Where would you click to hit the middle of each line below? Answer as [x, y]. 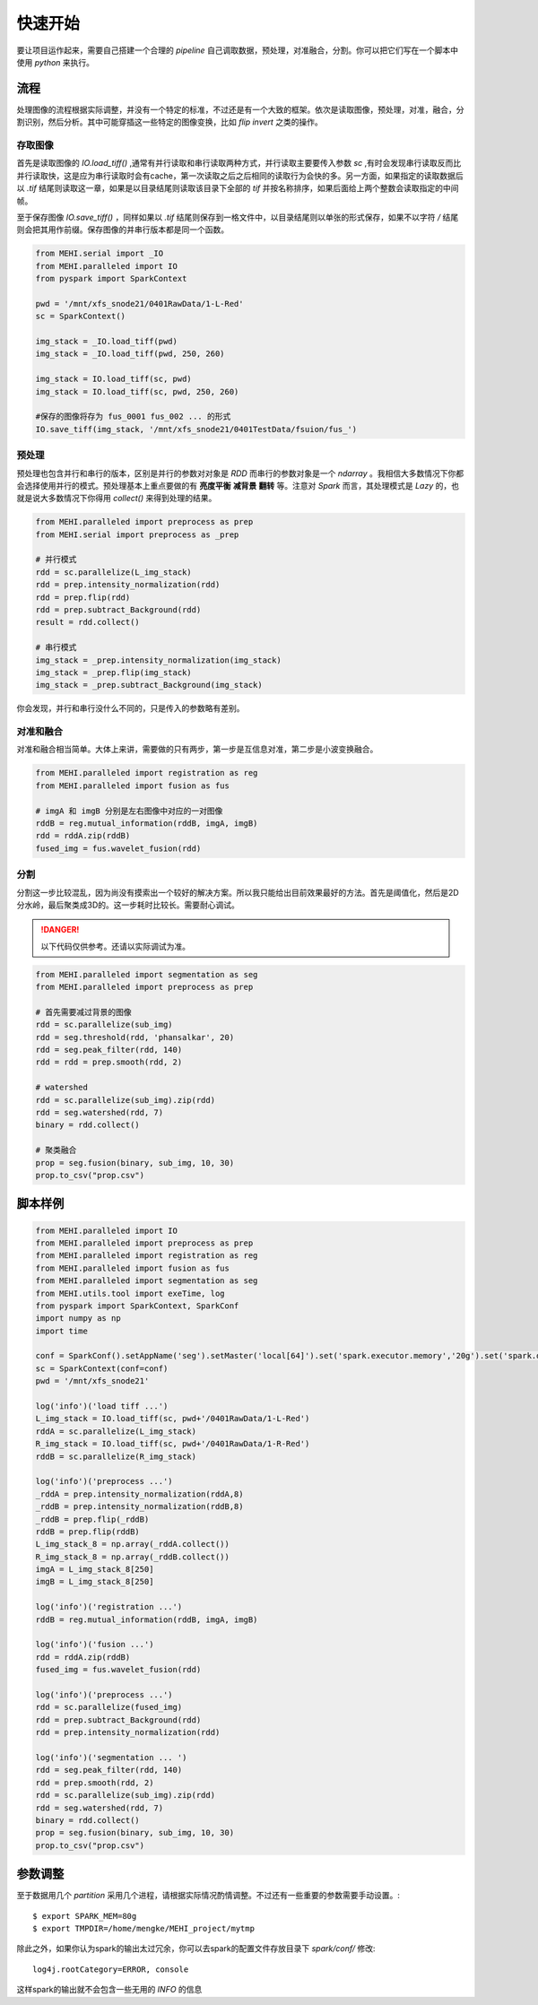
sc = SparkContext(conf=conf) [102, 1368]
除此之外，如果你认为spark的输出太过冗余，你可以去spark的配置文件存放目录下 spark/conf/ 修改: [196, 1949]
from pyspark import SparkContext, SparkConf [137, 1306]
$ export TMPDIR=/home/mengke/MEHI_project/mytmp [144, 1928]
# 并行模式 [56, 560]
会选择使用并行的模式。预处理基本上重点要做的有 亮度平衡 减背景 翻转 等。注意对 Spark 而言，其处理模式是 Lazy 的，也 [238, 485]
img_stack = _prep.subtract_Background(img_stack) [149, 685]
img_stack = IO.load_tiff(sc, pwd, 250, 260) [137, 391]
